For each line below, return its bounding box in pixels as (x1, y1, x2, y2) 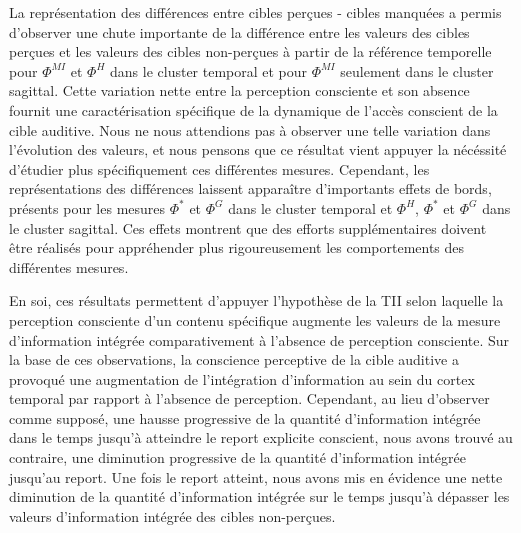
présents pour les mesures (9, 197, 166, 218)
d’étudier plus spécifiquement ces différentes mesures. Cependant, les (9, 158, 430, 179)
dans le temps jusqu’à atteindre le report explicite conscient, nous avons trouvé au (9, 427, 513, 448)
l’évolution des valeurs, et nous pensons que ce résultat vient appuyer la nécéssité (9, 139, 507, 160)
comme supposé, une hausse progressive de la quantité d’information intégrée (9, 407, 481, 428)
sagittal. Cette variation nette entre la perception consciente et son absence (9, 80, 470, 101)
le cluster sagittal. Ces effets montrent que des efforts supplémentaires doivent (9, 217, 487, 238)
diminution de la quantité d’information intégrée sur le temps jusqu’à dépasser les (9, 486, 510, 507)
